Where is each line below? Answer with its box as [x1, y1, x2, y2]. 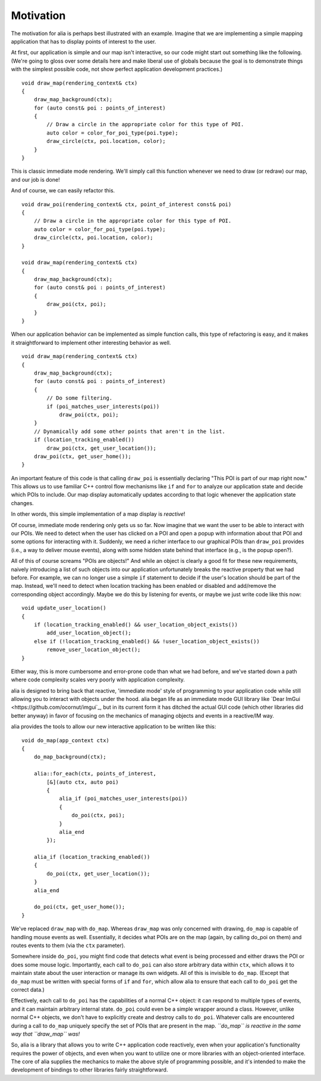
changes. [11, 499, 34, 506]
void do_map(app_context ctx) [21, 737, 110, 744]
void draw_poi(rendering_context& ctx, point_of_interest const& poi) [21, 201, 232, 208]
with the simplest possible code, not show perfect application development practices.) [11, 66, 223, 73]
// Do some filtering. [46, 395, 113, 401]
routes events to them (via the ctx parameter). [11, 942, 125, 949]
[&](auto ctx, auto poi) [46, 778, 119, 786]
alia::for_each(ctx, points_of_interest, [33, 770, 157, 777]
